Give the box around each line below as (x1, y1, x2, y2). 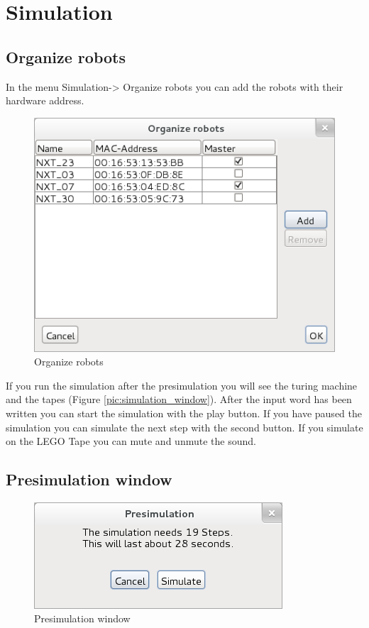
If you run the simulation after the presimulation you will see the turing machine (6, 378, 358, 392)
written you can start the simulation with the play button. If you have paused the (6, 405, 362, 420)
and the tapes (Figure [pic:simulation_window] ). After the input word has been (6, 392, 352, 407)
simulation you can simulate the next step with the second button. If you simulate (6, 419, 363, 434)
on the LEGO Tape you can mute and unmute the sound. (6, 434, 256, 448)
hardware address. (6, 93, 84, 108)
